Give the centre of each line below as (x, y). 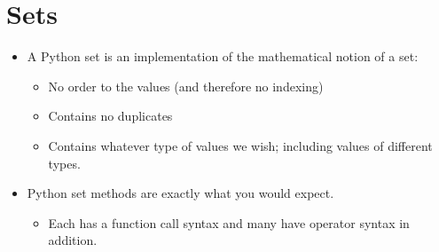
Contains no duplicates (110, 116)
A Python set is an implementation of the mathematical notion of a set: (223, 56)
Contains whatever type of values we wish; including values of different (240, 145)
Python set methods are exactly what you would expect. (180, 193)
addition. (73, 240)
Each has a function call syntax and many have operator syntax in (229, 222)
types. (64, 163)
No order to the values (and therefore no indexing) (186, 86)
